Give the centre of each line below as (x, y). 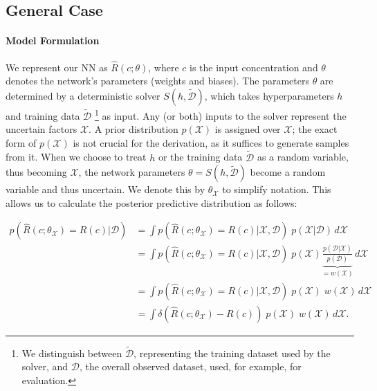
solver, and (45, 366)
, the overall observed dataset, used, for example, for (190, 366)
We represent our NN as (57, 67)
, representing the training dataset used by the (232, 353)
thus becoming (36, 172)
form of (21, 142)
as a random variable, (303, 157)
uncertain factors (42, 129)
